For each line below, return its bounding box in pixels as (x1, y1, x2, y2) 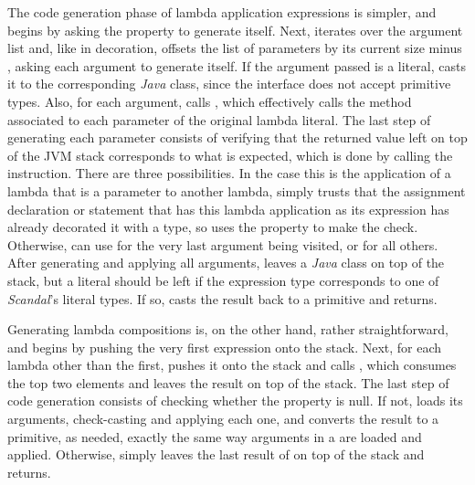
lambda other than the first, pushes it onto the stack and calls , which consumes (7, 355, 457, 374)
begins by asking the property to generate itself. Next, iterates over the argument (7, 20, 463, 39)
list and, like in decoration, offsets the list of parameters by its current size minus (7, 38, 462, 58)
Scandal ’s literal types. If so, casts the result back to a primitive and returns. (7, 289, 438, 308)
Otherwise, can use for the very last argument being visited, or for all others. (7, 235, 438, 254)
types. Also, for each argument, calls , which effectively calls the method (7, 91, 412, 111)
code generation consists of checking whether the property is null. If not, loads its (7, 391, 463, 410)
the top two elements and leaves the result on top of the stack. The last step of (7, 373, 449, 392)
